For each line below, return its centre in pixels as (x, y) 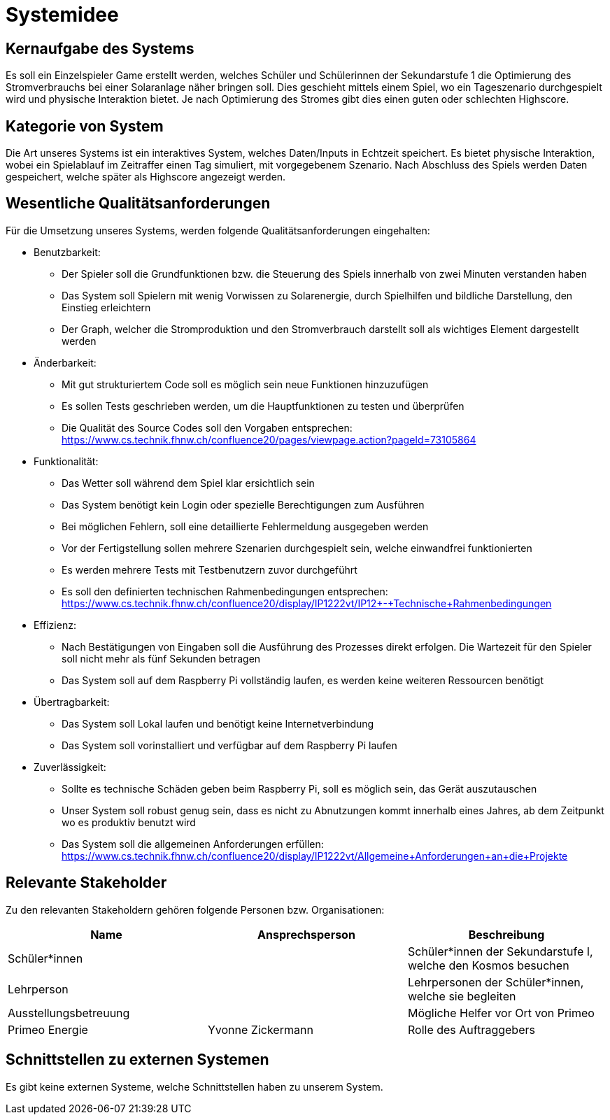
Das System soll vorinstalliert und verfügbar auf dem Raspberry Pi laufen (229, 745)
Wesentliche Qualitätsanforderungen (138, 204)
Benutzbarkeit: (67, 252)
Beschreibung (506, 934)
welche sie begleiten (462, 996)
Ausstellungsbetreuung (69, 1013)
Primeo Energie (48, 1029)
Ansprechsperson (306, 934)
